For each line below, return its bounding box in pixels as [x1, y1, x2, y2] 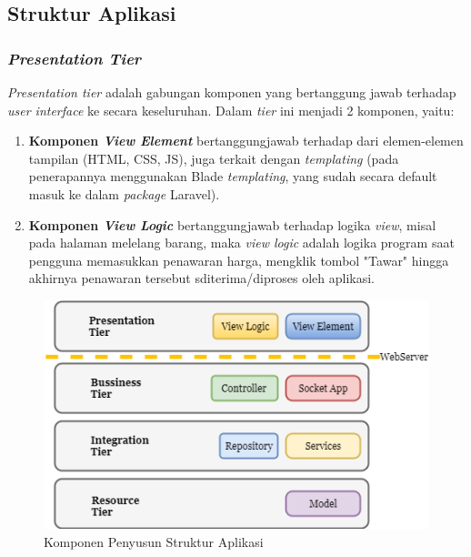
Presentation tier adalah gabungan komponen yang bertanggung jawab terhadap [7, 83, 456, 101]
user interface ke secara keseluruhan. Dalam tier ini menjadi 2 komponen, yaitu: [7, 100, 455, 119]
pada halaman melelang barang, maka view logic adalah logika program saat [28, 233, 455, 252]
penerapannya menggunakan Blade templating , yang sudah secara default [28, 167, 437, 186]
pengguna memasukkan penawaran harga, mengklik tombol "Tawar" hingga [28, 250, 449, 269]
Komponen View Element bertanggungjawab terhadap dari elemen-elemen [28, 131, 464, 150]
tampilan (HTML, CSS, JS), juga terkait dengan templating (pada [28, 148, 399, 167]
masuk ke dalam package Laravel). [28, 184, 220, 203]
